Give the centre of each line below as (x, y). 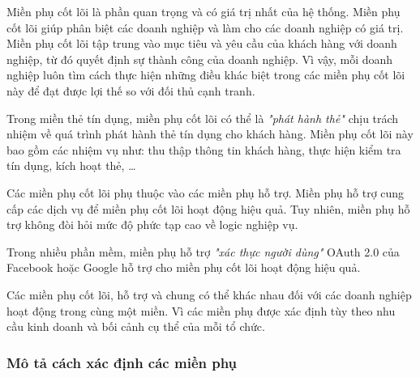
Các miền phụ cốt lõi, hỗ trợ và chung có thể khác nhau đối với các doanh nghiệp (209, 294)
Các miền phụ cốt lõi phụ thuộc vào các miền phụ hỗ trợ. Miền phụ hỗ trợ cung (206, 192)
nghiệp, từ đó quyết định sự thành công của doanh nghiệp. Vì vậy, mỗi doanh (200, 59)
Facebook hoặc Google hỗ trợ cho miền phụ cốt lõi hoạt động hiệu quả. (184, 267)
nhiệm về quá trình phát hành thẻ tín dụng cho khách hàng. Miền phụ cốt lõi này (210, 134)
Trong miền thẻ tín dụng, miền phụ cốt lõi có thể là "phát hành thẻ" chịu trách (203, 118)
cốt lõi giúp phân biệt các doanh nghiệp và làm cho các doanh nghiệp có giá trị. (205, 27)
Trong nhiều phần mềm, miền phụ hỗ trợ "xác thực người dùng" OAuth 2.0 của (203, 251)
